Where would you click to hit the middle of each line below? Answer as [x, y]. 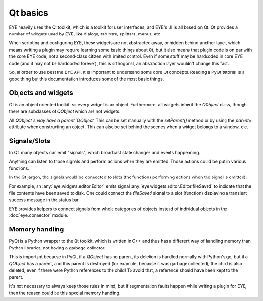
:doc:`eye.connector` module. [38, 215]
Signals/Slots [30, 141]
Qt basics [29, 13]
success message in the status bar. [44, 200]
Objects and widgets [41, 93]
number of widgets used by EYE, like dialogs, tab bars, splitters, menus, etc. [85, 34]
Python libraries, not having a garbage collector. [57, 248]
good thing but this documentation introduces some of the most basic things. [86, 79]
